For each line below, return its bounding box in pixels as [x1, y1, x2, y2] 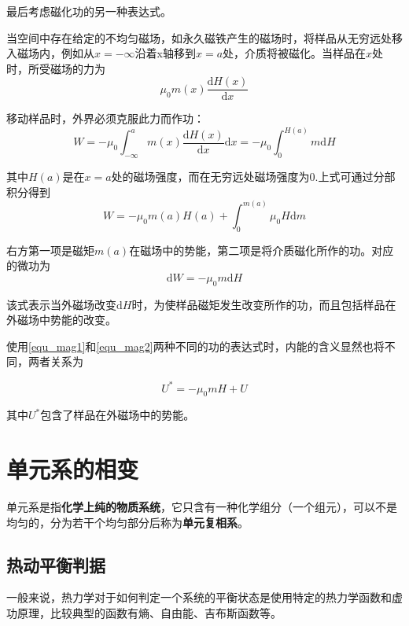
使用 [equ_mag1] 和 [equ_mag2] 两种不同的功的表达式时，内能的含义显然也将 [6, 337, 385, 354]
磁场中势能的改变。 [17, 311, 116, 328]
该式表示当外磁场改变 [6, 296, 116, 312]
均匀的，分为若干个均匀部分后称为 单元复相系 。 [6, 514, 249, 530]
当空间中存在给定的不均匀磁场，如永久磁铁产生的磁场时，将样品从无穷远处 [6, 29, 392, 46]
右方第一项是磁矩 [6, 241, 94, 258]
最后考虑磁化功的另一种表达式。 [6, 3, 171, 19]
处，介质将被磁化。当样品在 [223, 45, 367, 61]
